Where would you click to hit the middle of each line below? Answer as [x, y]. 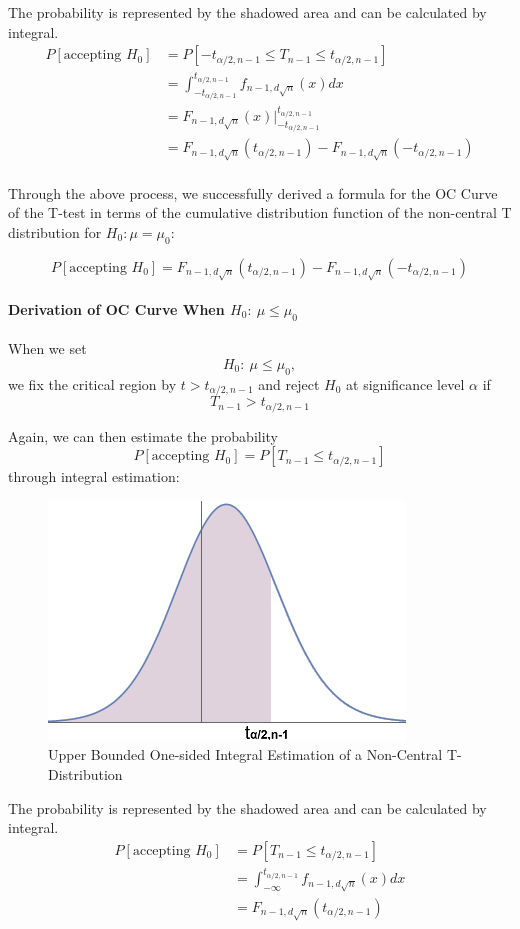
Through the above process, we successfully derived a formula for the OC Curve [253, 192]
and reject [289, 383]
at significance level [405, 383]
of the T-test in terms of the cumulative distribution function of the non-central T [260, 212]
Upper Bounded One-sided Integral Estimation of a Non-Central [245, 754]
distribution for [55, 231]
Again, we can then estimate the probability [143, 435]
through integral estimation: [94, 476]
